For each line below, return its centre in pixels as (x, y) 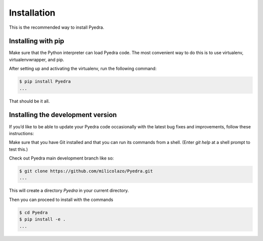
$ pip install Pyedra (45, 81)
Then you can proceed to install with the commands (61, 200)
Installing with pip (37, 41)
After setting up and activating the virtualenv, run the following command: (83, 69)
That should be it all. (29, 101)
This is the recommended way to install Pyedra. (56, 27)
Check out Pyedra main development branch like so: (61, 158)
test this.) (19, 149)
